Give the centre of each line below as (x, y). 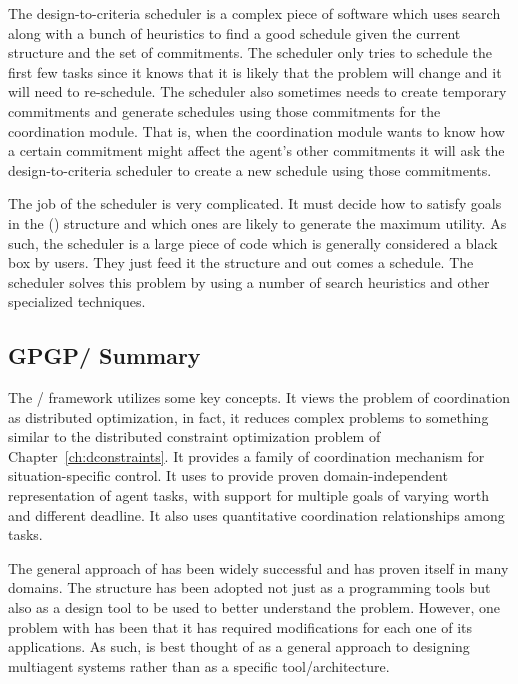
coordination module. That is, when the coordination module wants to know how (256, 130)
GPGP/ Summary (104, 355)
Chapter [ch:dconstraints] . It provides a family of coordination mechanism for (246, 455)
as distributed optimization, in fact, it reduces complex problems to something (248, 416)
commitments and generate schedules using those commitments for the (224, 110)
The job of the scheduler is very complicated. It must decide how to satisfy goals (255, 203)
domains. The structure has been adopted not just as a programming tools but (249, 587)
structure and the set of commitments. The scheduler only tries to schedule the (250, 52)
